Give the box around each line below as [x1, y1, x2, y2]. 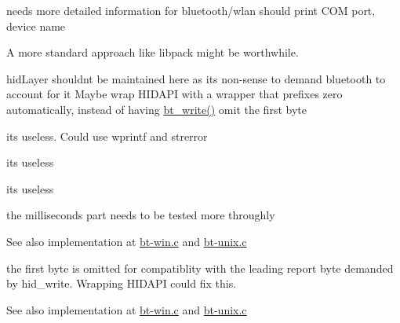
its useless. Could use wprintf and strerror [6, 127, 208, 144]
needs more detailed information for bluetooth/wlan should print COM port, [6, 2, 376, 18]
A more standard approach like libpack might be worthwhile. [6, 44, 299, 61]
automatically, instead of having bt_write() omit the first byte [6, 101, 307, 117]
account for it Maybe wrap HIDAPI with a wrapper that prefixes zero [6, 86, 343, 102]
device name [6, 17, 66, 34]
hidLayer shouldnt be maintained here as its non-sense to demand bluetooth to [6, 70, 386, 86]
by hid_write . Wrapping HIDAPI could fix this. [6, 275, 237, 292]
